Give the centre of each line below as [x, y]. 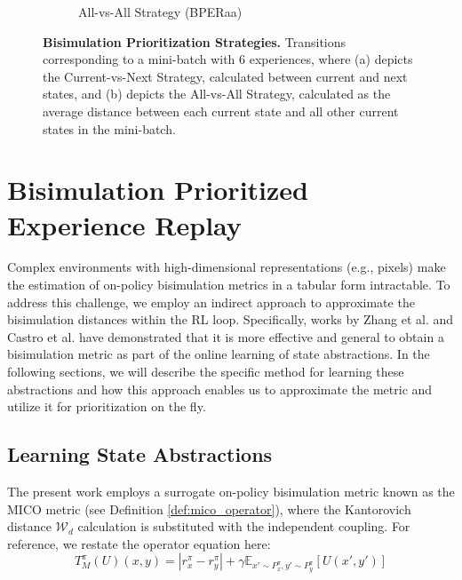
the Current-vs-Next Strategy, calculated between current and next [225, 76]
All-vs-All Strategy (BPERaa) [160, 12]
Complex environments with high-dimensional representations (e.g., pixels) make [227, 267]
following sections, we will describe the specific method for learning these [206, 372]
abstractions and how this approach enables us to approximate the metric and [220, 389]
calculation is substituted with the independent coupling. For [244, 526]
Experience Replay [124, 224]
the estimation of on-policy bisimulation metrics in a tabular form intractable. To [229, 285]
